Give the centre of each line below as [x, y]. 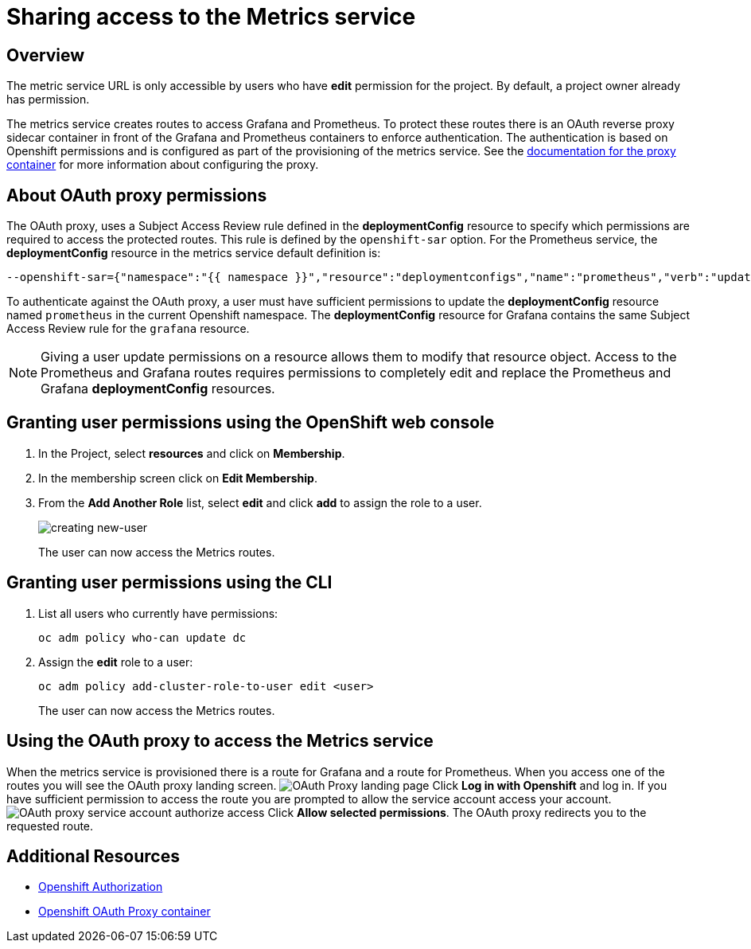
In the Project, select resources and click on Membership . [192, 453]
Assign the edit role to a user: [116, 662]
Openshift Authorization [101, 887]
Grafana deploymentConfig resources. [158, 389]
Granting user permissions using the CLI [169, 583]
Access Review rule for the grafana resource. [128, 329]
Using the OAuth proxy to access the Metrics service [220, 741]
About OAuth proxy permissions [137, 195]
